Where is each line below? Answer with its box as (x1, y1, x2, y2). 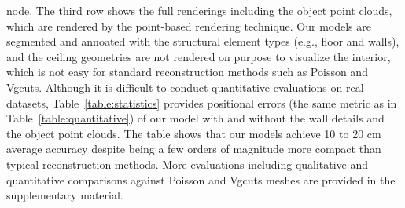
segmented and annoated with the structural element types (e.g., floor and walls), (6, 33, 399, 49)
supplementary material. (6, 187, 123, 203)
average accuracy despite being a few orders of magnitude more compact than (6, 140, 381, 157)
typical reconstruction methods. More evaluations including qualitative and (6, 155, 369, 172)
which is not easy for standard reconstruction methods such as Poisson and (6, 64, 368, 80)
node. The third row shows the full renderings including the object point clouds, (6, 2, 392, 18)
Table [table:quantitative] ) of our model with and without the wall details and (6, 110, 385, 126)
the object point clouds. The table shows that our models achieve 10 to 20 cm (6, 125, 381, 141)
